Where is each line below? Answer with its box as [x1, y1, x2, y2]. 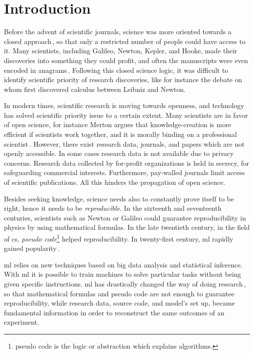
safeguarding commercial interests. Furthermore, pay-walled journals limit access [4, 167, 245, 177]
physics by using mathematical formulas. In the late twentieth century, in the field [4, 222, 250, 232]
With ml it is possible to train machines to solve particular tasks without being [4, 269, 241, 279]
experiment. [4, 317, 39, 327]
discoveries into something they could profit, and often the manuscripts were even [4, 55, 248, 65]
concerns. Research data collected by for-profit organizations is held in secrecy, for [4, 157, 250, 168]
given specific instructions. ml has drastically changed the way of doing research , [4, 279, 246, 289]
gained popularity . [4, 243, 60, 253]
